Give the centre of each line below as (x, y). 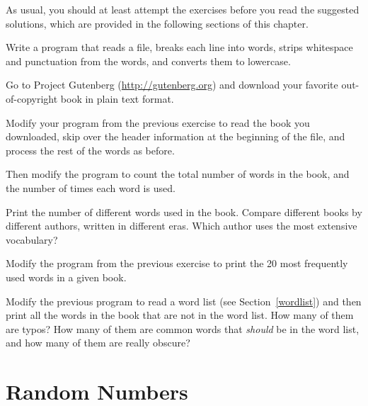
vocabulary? (32, 239)
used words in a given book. (66, 277)
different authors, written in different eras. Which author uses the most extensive (182, 226)
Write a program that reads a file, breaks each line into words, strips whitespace (179, 47)
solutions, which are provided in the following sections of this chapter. (157, 23)
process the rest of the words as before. (90, 150)
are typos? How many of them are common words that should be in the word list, (183, 328)
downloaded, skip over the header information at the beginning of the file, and (176, 136)
